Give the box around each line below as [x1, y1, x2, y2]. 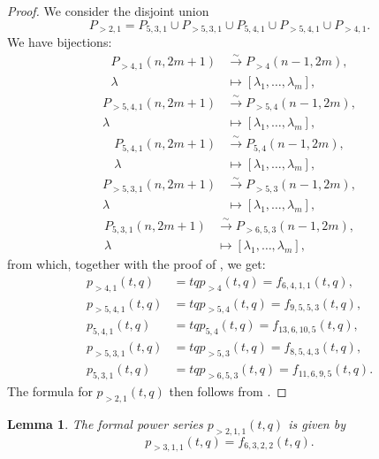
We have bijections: [7, 33, 112, 51]
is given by [288, 414, 345, 432]
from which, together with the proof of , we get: [7, 255, 266, 273]
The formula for [7, 381, 93, 400]
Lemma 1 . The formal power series [7, 414, 203, 432]
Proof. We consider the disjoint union [7, 2, 209, 19]
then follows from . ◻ [169, 381, 287, 400]
